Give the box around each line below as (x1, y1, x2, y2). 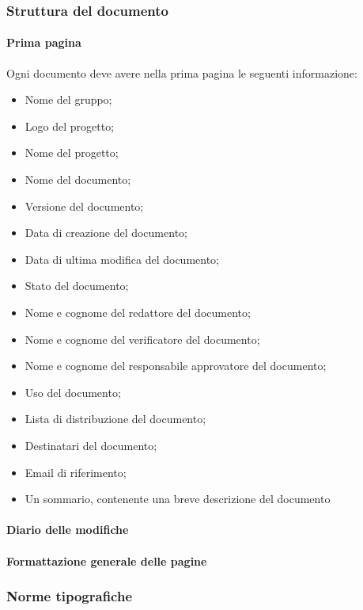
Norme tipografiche (6, 586, 133, 606)
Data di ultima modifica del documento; (25, 250, 220, 267)
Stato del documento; (25, 277, 129, 294)
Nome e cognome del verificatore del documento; (25, 330, 260, 347)
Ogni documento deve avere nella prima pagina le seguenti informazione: (6, 64, 357, 81)
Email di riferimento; (25, 463, 127, 480)
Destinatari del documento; (25, 437, 157, 453)
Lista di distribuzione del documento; (25, 410, 206, 427)
